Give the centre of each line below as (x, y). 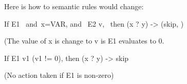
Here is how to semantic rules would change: (74, 6)
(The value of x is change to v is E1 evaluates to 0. (84, 41)
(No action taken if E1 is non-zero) (59, 75)
